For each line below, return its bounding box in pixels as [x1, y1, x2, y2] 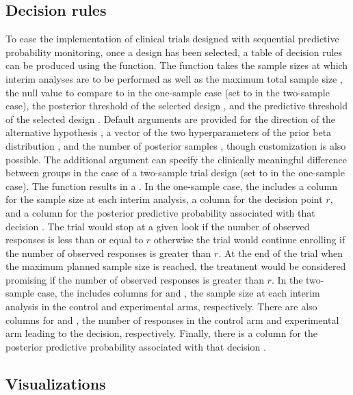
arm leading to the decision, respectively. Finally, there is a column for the [5, 326, 317, 340]
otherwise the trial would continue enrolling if [153, 232, 345, 247]
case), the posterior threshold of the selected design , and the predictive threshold [5, 98, 348, 113]
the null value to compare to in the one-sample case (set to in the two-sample [5, 85, 330, 99]
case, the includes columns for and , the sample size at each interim [37, 286, 320, 300]
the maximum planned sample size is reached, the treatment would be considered [5, 259, 346, 273]
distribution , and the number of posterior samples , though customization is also [5, 138, 346, 152]
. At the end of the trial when [218, 245, 343, 260]
